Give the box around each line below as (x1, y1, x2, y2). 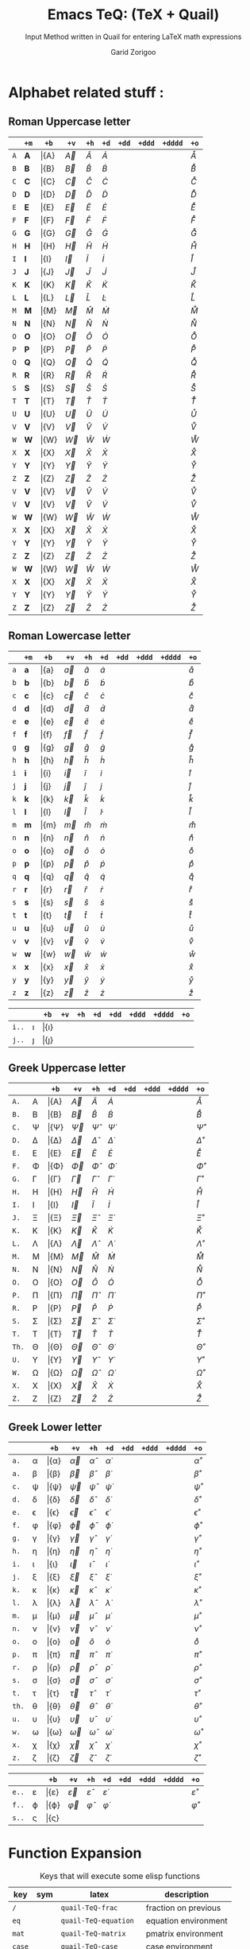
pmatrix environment (145, 1928, 224, 1939)
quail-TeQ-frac (60, 1904, 118, 1912)
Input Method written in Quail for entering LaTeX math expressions (25, 32, 242, 41)
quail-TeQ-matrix (60, 1929, 126, 1939)
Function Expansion (8, 1844, 142, 1862)
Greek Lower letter (8, 1420, 102, 1434)
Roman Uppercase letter (8, 115, 131, 129)
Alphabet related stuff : (8, 83, 164, 101)
